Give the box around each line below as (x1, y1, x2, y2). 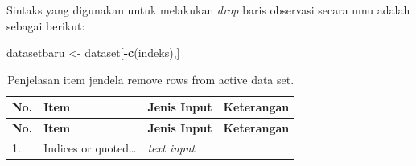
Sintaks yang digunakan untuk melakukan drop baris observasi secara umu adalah (6, 2, 410, 18)
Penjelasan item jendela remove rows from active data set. (7, 71, 294, 87)
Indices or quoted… (43, 140, 137, 156)
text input (147, 140, 196, 156)
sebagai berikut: (6, 17, 85, 34)
